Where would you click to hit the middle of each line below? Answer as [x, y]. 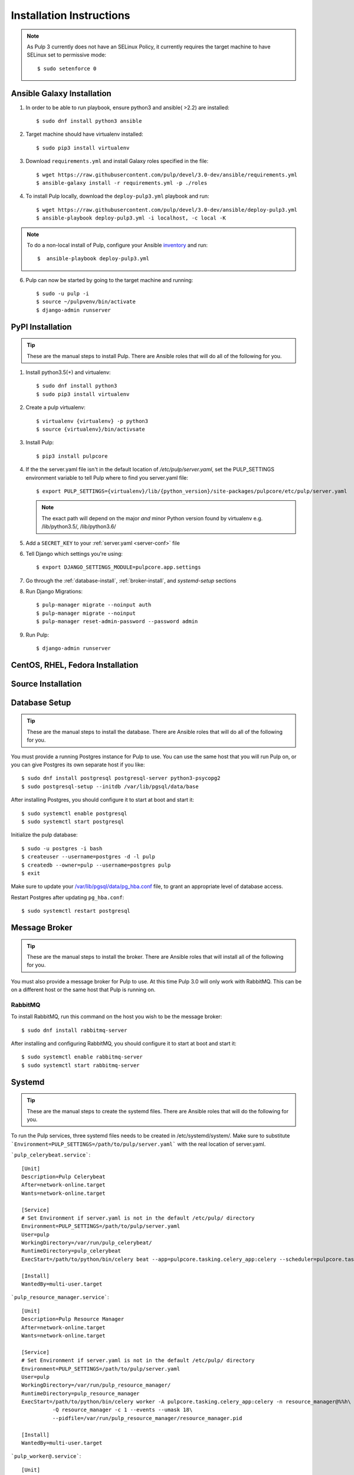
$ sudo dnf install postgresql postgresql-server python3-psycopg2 [121, 778]
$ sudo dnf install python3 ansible [89, 121]
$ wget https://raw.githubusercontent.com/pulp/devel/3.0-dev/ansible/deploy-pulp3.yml [167, 210]
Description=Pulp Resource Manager [73, 1319]
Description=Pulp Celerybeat [63, 1176]
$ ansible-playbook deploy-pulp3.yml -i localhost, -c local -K [131, 218]
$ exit [31, 873]
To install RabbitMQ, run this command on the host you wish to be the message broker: [117, 1017]
